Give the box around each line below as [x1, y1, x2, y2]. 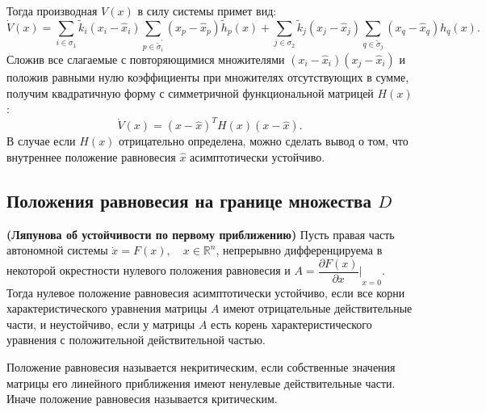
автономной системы [6, 242, 108, 259]
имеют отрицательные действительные [223, 300, 413, 317]
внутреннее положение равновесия [6, 148, 176, 165]
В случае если [6, 132, 76, 149]
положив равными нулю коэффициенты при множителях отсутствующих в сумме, [6, 68, 409, 85]
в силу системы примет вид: [137, 2, 277, 19]
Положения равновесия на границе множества [6, 187, 371, 212]
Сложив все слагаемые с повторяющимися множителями [6, 50, 285, 67]
